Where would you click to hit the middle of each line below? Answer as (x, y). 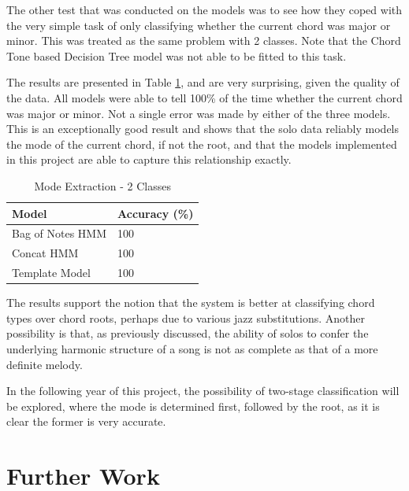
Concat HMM (45, 253)
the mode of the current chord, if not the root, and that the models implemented (202, 144)
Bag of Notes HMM (59, 233)
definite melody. (45, 364)
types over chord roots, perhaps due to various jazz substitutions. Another (186, 317)
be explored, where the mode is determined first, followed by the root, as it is (193, 406)
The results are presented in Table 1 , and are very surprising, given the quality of (203, 82)
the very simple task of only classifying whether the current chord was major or (199, 25)
